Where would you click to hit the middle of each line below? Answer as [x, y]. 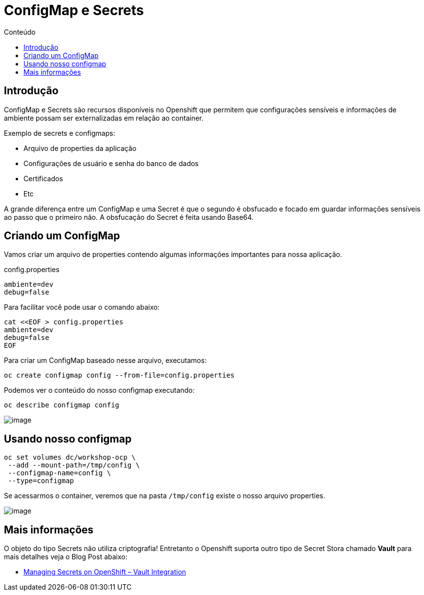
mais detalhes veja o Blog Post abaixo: [66, 557]
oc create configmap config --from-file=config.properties [119, 375]
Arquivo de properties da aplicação [80, 148]
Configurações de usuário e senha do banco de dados [111, 163]
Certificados [43, 178]
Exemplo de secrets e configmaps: [60, 133]
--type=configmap [41, 481]
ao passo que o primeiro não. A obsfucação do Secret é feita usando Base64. [129, 217]
